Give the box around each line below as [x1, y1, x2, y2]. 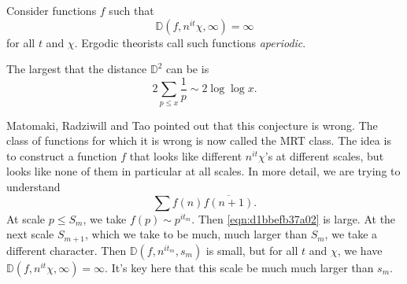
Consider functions [6, 2, 97, 18]
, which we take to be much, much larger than [84, 226, 307, 242]
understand [6, 178, 61, 194]
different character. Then [6, 242, 127, 258]
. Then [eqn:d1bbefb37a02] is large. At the [191, 210, 396, 227]
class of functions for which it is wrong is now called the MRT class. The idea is [6, 132, 391, 149]
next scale [6, 226, 54, 242]
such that [109, 2, 154, 18]
